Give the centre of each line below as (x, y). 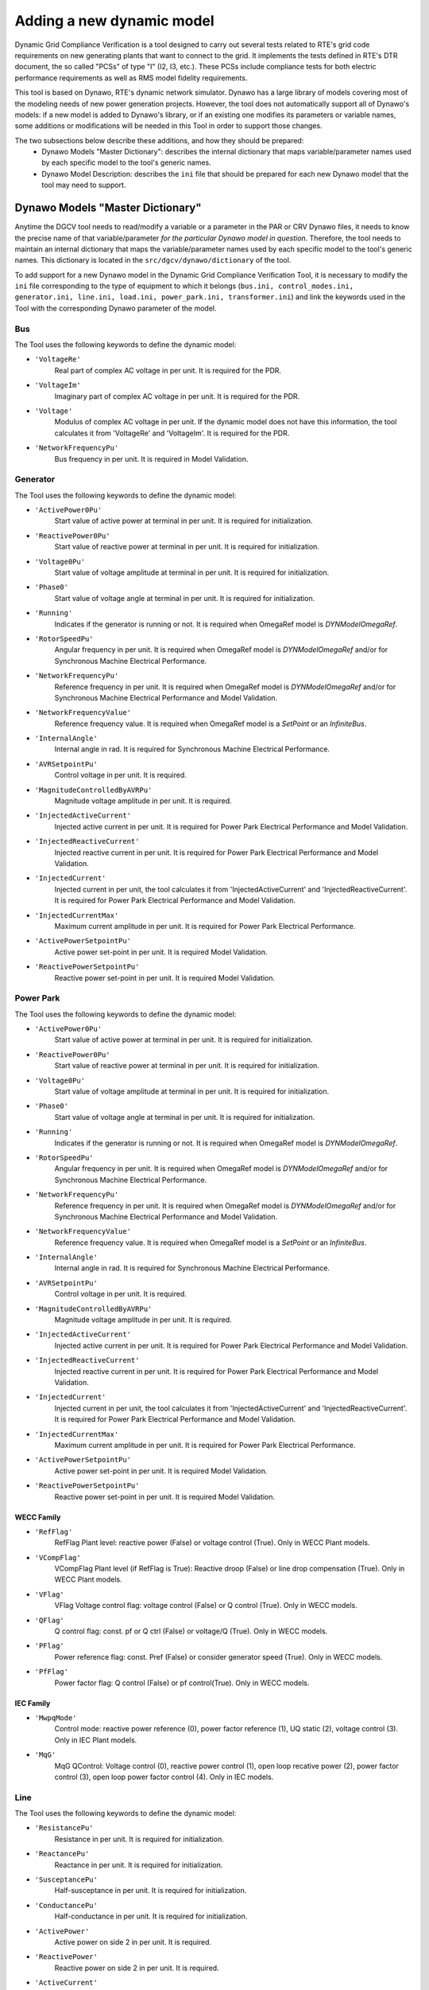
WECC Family (38, 1517)
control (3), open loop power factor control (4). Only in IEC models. (164, 1777)
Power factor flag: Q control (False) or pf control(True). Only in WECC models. (182, 1683)
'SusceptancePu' (66, 1880)
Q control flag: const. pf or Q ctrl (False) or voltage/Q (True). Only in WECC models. (191, 1631)
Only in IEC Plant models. (96, 1740)
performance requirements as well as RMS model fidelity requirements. (131, 78)
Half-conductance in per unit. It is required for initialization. (151, 1916)
